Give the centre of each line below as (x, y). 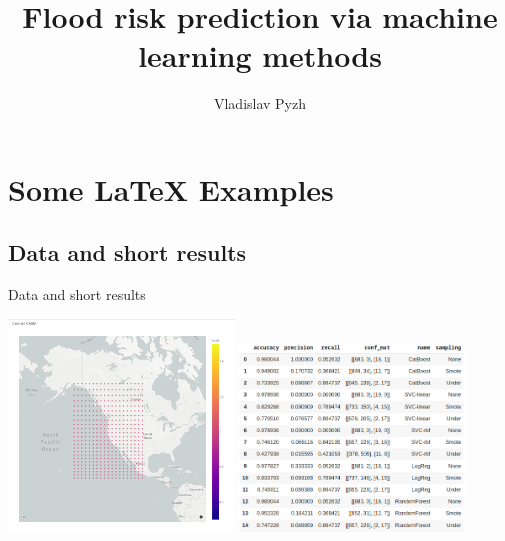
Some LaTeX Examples (171, 188)
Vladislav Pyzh (260, 103)
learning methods (260, 55)
